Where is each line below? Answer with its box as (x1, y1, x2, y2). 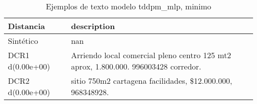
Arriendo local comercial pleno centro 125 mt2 (71, 49, 231, 61)
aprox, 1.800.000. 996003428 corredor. (71, 61, 202, 72)
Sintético (8, 35, 38, 46)
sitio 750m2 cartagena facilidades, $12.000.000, (71, 75, 232, 86)
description (71, 20, 115, 32)
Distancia (8, 20, 45, 32)
